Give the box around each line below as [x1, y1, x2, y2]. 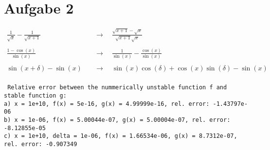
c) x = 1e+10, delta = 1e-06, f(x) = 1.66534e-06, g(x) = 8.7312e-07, [4, 133, 237, 140]
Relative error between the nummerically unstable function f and [7, 84, 227, 91]
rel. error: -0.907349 [4, 141, 77, 148]
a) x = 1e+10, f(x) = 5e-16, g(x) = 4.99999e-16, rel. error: [4, 100, 210, 107]
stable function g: [4, 92, 67, 100]
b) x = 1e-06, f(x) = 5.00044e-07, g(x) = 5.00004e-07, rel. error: [4, 117, 231, 124]
